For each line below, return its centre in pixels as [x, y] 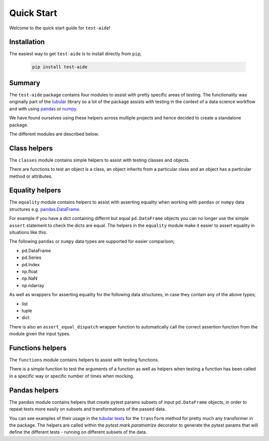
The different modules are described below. [54, 134]
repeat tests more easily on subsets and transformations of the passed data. [88, 409]
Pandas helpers [34, 390]
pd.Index [31, 264]
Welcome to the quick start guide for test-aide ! [60, 28]
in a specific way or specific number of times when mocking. [72, 376]
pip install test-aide [60, 67]
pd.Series [32, 258]
